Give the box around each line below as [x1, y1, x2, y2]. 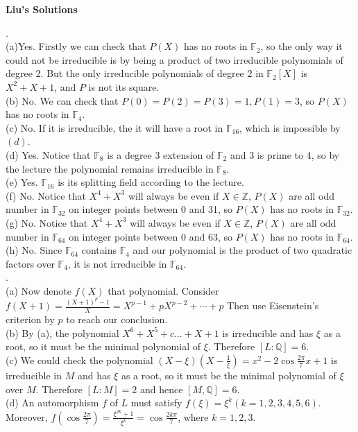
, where [178, 409, 209, 424]
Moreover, [6, 409, 48, 424]
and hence [139, 381, 183, 396]
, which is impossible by [239, 120, 341, 135]
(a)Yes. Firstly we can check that [6, 39, 146, 53]
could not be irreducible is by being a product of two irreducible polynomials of [6, 52, 343, 67]
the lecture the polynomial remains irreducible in [6, 161, 214, 175]
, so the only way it [260, 39, 343, 53]
